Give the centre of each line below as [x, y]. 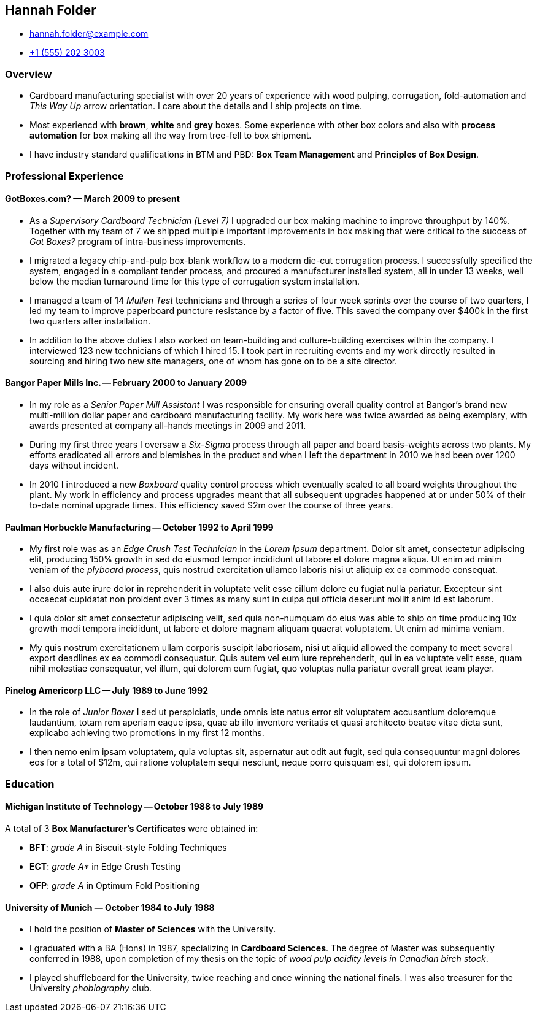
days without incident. [74, 465]
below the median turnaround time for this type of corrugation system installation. [195, 281]
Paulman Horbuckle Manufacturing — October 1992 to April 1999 [139, 527]
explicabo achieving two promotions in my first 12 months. [147, 733]
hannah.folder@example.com [89, 34]
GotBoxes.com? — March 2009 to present [92, 199]
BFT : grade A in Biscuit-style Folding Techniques [128, 848]
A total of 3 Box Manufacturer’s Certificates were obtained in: [132, 829]
